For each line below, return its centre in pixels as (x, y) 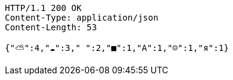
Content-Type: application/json (82, 18)
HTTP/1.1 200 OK (43, 8)
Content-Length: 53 (51, 27)
